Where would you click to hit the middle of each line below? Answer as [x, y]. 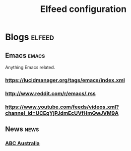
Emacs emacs [25, 55]
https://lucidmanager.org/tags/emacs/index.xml [65, 80]
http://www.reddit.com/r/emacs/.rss [50, 93]
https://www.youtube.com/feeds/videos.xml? [62, 107]
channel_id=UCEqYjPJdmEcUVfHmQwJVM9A [62, 113]
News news [22, 129]
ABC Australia [22, 144]
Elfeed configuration [83, 9]
